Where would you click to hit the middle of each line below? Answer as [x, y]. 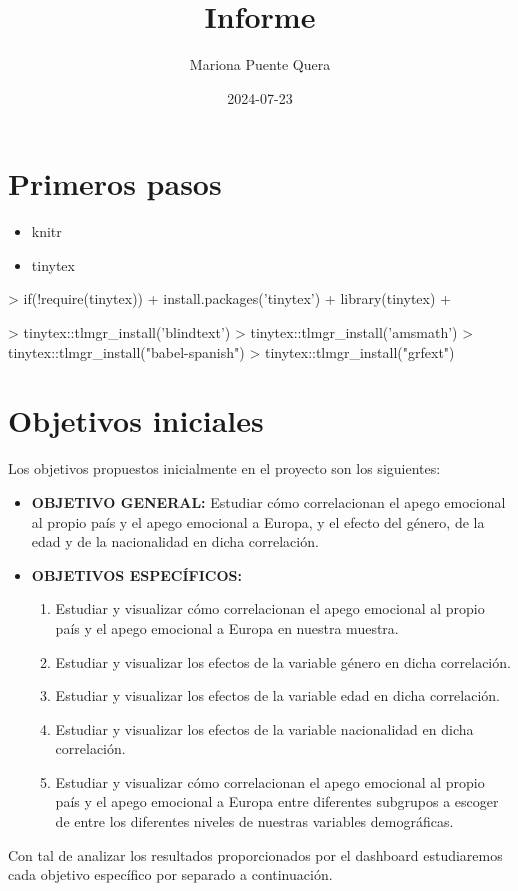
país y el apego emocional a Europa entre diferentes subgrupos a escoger [277, 801]
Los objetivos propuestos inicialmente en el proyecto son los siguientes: [224, 468]
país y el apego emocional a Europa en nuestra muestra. [227, 627]
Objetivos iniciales [136, 420]
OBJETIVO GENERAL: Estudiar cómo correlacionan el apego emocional [268, 501]
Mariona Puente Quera [260, 64]
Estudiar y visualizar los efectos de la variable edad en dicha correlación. [278, 695]
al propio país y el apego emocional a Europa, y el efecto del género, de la [258, 521]
